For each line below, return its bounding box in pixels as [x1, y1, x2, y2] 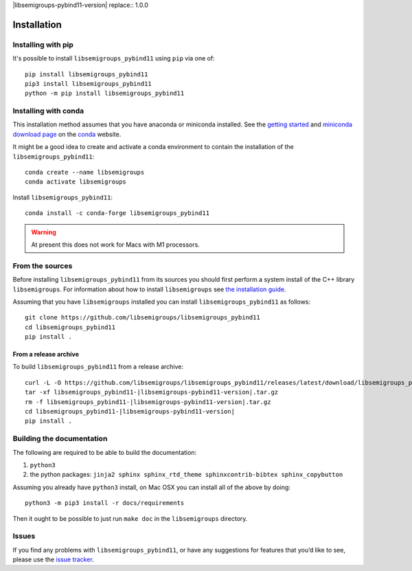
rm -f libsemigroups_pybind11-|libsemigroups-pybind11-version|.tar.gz [25, 398, 271, 405]
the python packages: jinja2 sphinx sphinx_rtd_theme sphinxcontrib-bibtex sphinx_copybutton [30, 471, 343, 479]
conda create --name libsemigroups [25, 168, 145, 177]
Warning [31, 227, 56, 236]
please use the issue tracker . [12, 555, 94, 563]
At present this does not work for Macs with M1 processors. [31, 240, 201, 249]
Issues [12, 531, 36, 541]
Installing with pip [12, 40, 73, 49]
